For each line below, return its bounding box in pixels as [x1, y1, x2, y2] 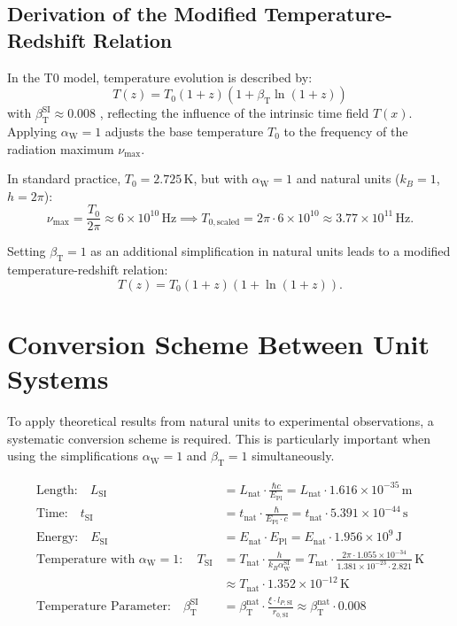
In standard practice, [7, 169, 121, 188]
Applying [7, 121, 58, 140]
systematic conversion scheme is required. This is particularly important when [7, 429, 430, 447]
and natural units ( [296, 169, 400, 188]
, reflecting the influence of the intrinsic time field [99, 104, 369, 122]
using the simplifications [7, 446, 139, 465]
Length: [35, 483, 78, 497]
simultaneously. [252, 446, 335, 465]
